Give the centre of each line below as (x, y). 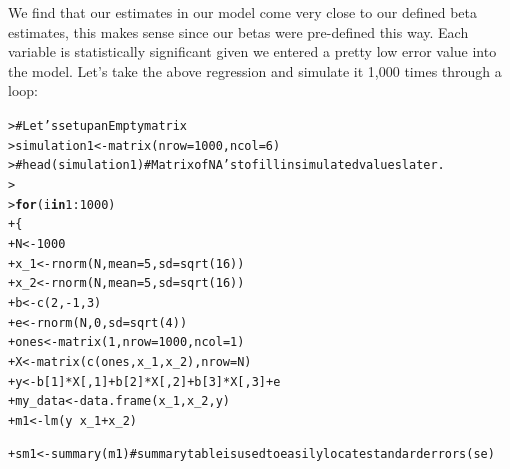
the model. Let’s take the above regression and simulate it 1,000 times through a (255, 70)
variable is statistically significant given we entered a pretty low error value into (252, 51)
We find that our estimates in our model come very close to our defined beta (242, 12)
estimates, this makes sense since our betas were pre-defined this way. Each (238, 31)
